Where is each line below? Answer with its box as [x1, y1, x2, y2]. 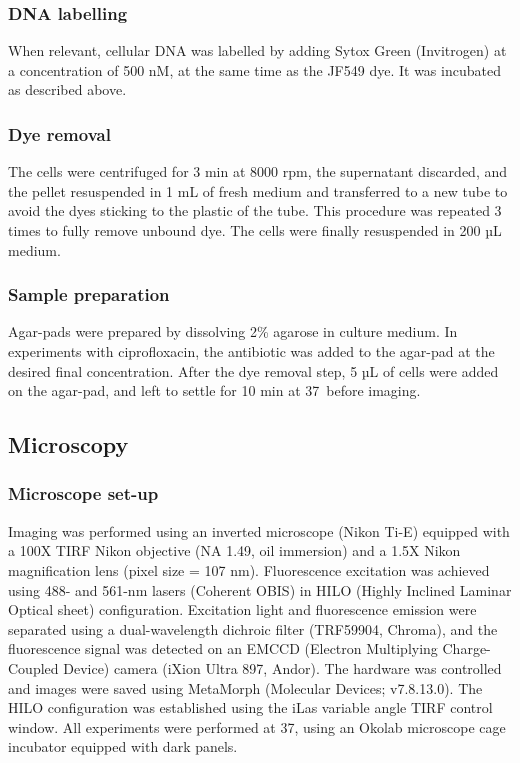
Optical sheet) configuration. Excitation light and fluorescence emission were [8, 599, 477, 620]
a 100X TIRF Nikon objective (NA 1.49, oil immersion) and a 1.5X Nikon [8, 540, 461, 561]
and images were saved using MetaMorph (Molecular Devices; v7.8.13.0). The [8, 677, 483, 698]
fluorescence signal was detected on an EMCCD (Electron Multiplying [8, 638, 438, 659]
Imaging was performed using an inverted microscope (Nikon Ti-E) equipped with [8, 520, 510, 541]
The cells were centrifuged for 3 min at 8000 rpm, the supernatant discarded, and [8, 161, 508, 182]
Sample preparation [8, 282, 170, 307]
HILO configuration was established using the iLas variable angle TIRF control [8, 697, 493, 718]
